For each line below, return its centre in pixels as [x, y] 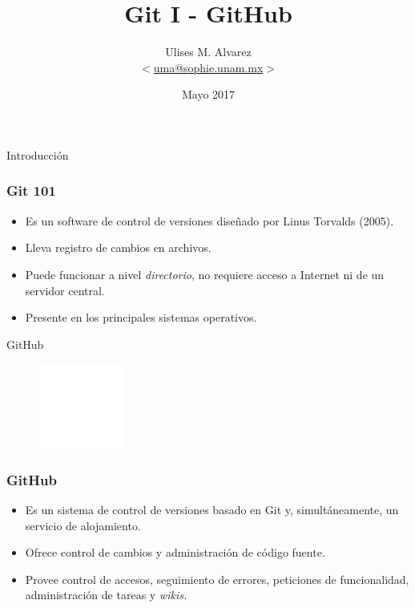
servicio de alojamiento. [83, 525]
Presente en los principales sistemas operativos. [141, 317]
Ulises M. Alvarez [208, 52]
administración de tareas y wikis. [106, 595]
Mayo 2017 [208, 94]
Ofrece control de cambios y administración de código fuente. [175, 552]
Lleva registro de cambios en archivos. [118, 247]
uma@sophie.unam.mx [208, 67]
